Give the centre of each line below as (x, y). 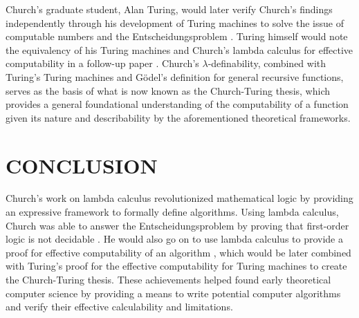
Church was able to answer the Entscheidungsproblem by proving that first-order (177, 225)
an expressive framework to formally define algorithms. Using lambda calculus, (172, 212)
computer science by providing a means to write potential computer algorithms (173, 293)
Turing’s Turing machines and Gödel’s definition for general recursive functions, (175, 76)
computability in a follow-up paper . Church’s (102, 63)
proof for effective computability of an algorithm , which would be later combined (178, 252)
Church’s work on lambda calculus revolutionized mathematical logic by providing (179, 198)
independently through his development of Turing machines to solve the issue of (175, 22)
